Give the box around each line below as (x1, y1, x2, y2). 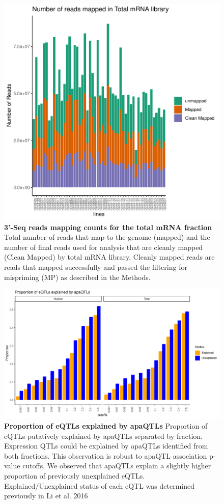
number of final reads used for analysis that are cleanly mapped (4, 241, 203, 252)
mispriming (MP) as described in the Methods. (4, 271, 151, 282)
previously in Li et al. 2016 (4, 490, 88, 501)
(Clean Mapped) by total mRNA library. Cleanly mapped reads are (4, 251, 215, 262)
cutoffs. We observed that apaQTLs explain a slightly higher (22, 460, 211, 471)
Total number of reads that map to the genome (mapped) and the (4, 232, 210, 242)
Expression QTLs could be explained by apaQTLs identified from (4, 440, 208, 451)
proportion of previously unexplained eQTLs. (4, 470, 145, 481)
